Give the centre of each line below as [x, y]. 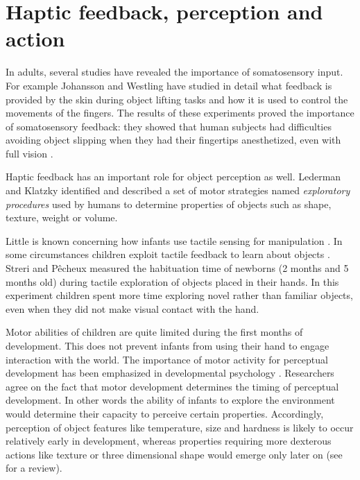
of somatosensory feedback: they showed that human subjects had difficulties [169, 126]
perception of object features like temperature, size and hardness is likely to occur [180, 427]
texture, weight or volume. [62, 217]
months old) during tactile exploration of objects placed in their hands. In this [172, 281]
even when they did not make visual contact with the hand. [132, 308]
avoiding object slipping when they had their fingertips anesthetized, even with [173, 140]
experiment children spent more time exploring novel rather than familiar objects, [179, 295]
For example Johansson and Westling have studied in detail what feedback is [169, 85]
